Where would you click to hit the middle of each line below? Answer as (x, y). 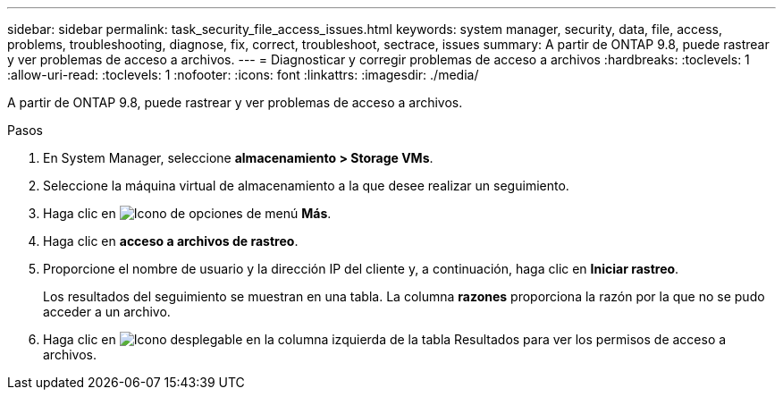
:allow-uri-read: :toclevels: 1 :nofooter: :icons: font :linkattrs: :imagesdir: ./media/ (243, 75)
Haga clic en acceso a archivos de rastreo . (171, 241)
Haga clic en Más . (187, 213)
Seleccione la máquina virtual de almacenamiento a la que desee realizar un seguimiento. (306, 186)
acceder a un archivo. (107, 312)
